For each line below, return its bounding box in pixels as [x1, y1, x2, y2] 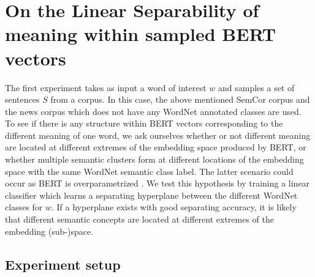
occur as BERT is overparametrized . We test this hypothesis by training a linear [5, 177, 310, 190]
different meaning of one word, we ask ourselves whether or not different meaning [5, 128, 311, 141]
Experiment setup [5, 254, 121, 273]
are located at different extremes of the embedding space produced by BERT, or [5, 141, 306, 153]
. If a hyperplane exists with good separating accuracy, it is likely [51, 201, 297, 213]
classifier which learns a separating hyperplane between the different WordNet [5, 188, 298, 201]
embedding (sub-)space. [5, 224, 94, 237]
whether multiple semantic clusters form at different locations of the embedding [5, 153, 304, 166]
